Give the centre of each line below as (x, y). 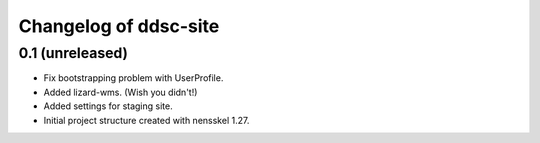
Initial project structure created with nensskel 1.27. (146, 120)
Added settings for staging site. (108, 106)
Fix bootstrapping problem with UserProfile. (133, 78)
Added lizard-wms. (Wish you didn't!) (120, 92)
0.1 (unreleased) (73, 53)
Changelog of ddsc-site (119, 26)
